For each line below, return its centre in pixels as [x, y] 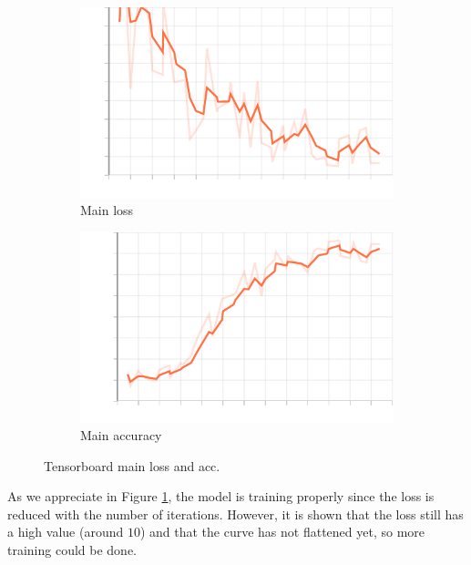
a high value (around [66, 532]
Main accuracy [121, 435]
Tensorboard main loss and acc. [132, 465]
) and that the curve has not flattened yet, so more [282, 532]
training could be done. [72, 550]
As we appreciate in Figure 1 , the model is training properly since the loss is [221, 496]
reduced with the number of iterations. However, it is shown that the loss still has [235, 514]
